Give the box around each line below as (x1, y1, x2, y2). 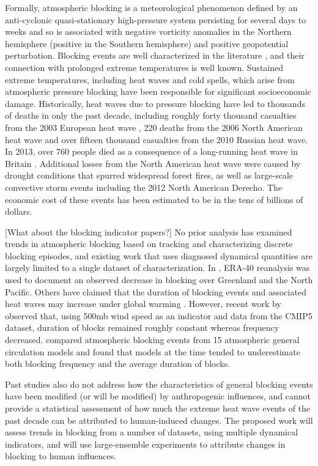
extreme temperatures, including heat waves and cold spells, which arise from (5, 73, 295, 86)
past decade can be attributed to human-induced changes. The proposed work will (5, 413, 313, 426)
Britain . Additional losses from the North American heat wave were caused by (5, 157, 301, 169)
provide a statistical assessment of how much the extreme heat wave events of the (5, 402, 311, 414)
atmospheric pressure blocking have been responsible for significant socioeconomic (5, 85, 311, 98)
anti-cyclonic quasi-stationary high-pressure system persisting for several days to (5, 13, 306, 26)
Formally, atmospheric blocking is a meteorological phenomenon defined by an (5, 1, 298, 13)
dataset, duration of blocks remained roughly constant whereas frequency (5, 321, 279, 334)
